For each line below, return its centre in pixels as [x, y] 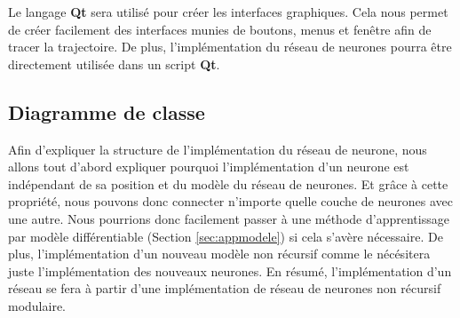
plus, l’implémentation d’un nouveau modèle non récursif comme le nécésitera [219, 254]
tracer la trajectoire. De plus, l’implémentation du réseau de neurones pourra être [230, 47]
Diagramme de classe [107, 111]
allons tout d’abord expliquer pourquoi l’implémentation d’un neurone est [209, 167]
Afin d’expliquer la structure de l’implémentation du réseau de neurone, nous [218, 149]
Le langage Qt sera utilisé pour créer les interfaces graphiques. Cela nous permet [228, 12]
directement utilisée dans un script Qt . [114, 64]
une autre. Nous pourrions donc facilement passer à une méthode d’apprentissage [229, 218]
